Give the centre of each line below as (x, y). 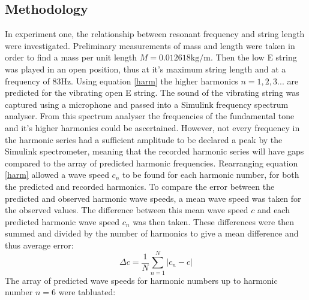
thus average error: (39, 245)
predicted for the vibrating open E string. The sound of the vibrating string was (152, 93)
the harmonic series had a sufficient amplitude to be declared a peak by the (144, 139)
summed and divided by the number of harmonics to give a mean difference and (152, 233)
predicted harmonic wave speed (62, 221)
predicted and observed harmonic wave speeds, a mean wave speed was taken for (153, 198)
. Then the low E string (253, 57)
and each (273, 210)
